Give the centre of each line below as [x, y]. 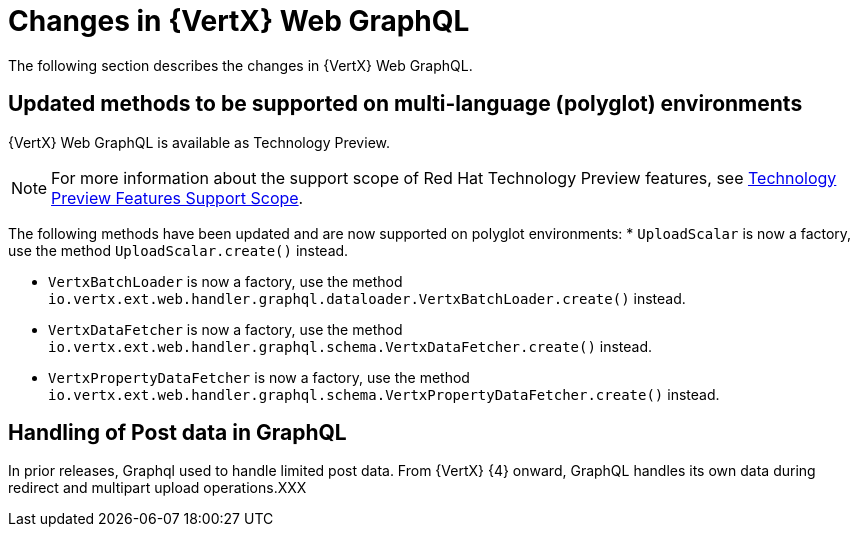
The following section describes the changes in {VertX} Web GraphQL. [240, 65]
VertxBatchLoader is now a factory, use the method [225, 281]
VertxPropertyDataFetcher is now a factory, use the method [259, 377]
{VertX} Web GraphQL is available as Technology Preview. [199, 142]
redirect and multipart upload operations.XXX [157, 488]
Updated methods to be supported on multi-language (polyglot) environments [405, 104]
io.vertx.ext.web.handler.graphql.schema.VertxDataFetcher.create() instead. [350, 346]
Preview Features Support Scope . [177, 197]
